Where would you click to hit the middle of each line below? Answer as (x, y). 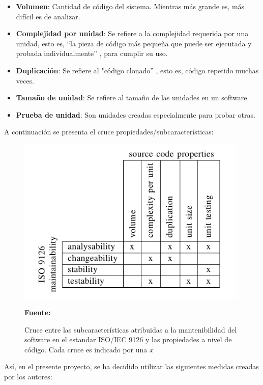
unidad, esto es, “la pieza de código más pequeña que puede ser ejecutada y (134, 43)
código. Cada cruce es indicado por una (86, 349)
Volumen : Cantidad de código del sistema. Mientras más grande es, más (130, 6)
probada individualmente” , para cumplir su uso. (92, 53)
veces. (25, 80)
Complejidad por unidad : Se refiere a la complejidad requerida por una (132, 33)
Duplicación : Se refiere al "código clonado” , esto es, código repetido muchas (137, 70)
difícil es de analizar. (48, 16)
